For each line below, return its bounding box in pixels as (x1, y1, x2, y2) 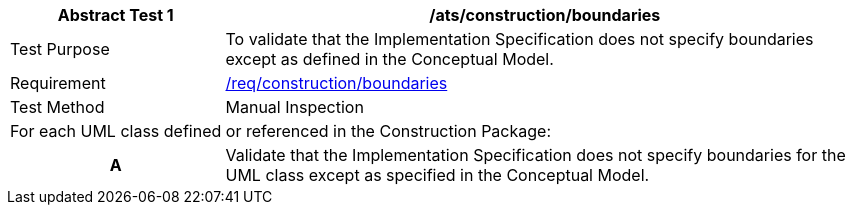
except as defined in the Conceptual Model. (225, 49, 554, 69)
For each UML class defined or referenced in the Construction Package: (10, 121, 551, 141)
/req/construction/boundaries (225, 73, 448, 93)
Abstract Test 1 (57, 5, 174, 25)
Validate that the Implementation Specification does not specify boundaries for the (225, 145, 846, 165)
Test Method (10, 97, 105, 117)
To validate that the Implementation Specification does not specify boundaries (225, 29, 814, 49)
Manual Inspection (225, 97, 364, 117)
